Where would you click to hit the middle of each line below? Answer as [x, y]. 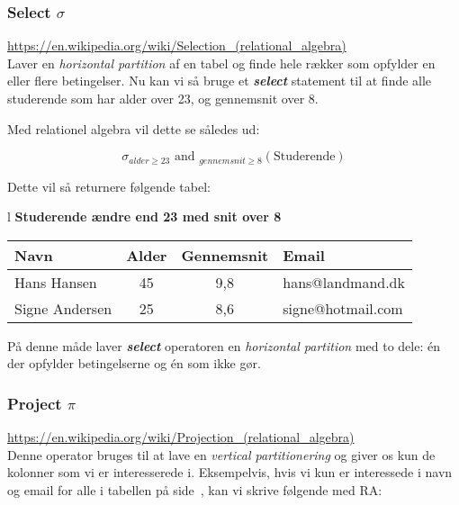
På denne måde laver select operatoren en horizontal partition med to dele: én [224, 345]
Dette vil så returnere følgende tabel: [109, 186]
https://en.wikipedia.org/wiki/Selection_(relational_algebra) [177, 45]
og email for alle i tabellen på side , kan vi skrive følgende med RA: [195, 490]
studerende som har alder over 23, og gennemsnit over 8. [163, 98]
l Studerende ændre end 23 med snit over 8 [144, 216]
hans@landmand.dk [344, 282]
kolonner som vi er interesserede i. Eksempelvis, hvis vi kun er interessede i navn [230, 472]
